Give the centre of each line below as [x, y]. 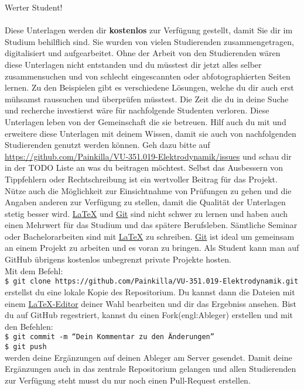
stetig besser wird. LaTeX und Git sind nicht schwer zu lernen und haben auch [146, 213]
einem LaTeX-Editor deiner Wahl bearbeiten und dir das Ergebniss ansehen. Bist [151, 303]
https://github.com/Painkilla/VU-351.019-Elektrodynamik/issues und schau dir [148, 156]
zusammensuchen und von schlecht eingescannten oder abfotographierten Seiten [148, 76]
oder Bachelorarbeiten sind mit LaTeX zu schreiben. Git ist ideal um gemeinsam [150, 236]
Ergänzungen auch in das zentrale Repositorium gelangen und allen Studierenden [151, 369]
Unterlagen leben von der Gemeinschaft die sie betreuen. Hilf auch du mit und [146, 121]
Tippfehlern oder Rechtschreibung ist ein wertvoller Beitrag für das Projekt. [141, 179]
